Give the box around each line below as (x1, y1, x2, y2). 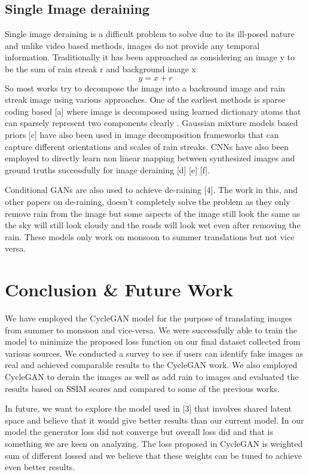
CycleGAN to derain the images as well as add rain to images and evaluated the (5, 370, 299, 382)
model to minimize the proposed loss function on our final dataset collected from (5, 335, 301, 348)
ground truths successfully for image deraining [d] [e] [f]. (5, 163, 210, 176)
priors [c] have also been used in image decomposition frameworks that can (5, 128, 279, 140)
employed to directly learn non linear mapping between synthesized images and (5, 152, 295, 164)
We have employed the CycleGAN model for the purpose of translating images (5, 312, 292, 324)
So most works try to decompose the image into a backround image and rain (5, 81, 285, 94)
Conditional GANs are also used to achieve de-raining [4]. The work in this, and (5, 183, 298, 196)
